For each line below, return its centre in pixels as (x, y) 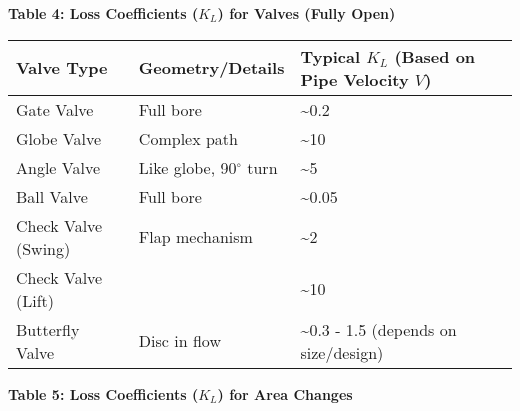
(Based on (435, 56)
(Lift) (35, 300)
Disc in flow (179, 341)
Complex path (188, 138)
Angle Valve (58, 167)
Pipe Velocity (354, 79)
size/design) (342, 352)
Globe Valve (59, 138)
